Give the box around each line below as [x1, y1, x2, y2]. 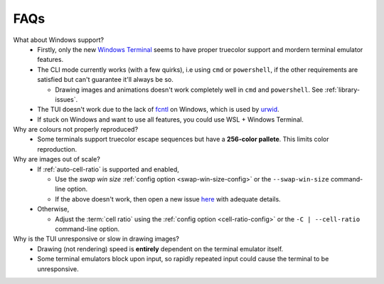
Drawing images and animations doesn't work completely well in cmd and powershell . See [55, 85, 324, 94]
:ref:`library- [324, 85, 361, 94]
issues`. [55, 95, 78, 103]
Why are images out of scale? [13, 155, 101, 164]
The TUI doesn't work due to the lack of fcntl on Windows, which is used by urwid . [37, 105, 280, 114]
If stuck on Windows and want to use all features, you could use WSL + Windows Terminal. [37, 115, 304, 124]
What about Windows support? [13, 36, 105, 44]
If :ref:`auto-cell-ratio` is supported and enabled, [37, 164, 179, 174]
